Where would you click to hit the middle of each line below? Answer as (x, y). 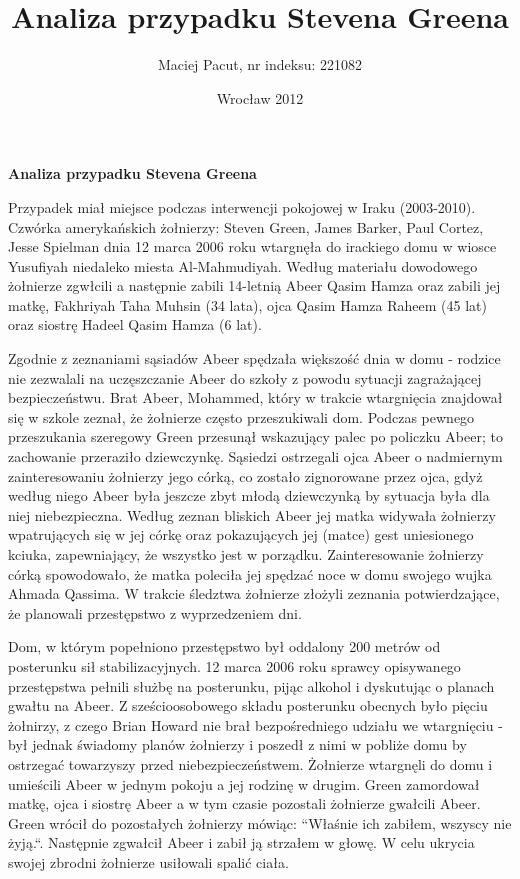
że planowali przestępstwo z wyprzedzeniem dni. (155, 612)
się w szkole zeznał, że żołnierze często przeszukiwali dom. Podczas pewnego (241, 416)
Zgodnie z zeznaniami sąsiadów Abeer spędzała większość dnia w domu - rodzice (254, 358)
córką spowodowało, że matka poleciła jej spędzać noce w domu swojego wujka (250, 573)
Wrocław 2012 (260, 97)
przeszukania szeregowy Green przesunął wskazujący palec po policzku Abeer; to (255, 436)
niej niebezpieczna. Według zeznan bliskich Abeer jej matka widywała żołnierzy (252, 514)
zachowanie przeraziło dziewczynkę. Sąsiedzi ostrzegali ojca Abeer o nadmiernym (255, 456)
